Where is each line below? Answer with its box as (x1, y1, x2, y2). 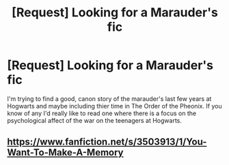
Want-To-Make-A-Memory (7, 147, 124, 158)
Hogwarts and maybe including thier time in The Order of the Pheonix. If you (7, 102, 222, 110)
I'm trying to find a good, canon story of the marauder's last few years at (7, 94, 212, 103)
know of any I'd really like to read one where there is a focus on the (7, 109, 197, 117)
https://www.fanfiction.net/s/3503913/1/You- (7, 136, 207, 148)
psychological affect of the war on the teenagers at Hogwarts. (7, 116, 183, 124)
